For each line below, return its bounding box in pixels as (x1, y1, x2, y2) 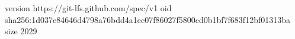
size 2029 (5, 25, 37, 37)
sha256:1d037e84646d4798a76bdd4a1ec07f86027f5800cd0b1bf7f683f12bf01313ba (5, 13, 290, 25)
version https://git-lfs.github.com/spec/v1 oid (5, 2, 172, 14)
